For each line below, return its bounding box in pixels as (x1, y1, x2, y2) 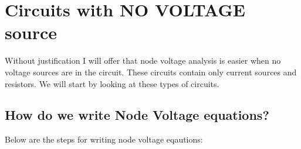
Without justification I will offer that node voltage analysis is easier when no (5, 54, 281, 67)
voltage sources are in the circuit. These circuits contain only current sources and (5, 65, 297, 78)
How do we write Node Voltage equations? (5, 106, 269, 124)
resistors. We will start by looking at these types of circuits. (5, 77, 219, 89)
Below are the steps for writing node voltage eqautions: (5, 133, 203, 145)
